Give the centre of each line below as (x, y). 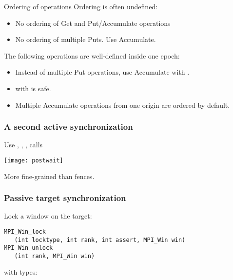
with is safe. (33, 88)
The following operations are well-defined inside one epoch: (92, 55)
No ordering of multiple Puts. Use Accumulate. (86, 39)
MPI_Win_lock (25, 232)
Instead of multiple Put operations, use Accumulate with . (102, 72)
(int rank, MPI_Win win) (55, 256)
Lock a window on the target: (48, 216)
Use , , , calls (23, 145)
